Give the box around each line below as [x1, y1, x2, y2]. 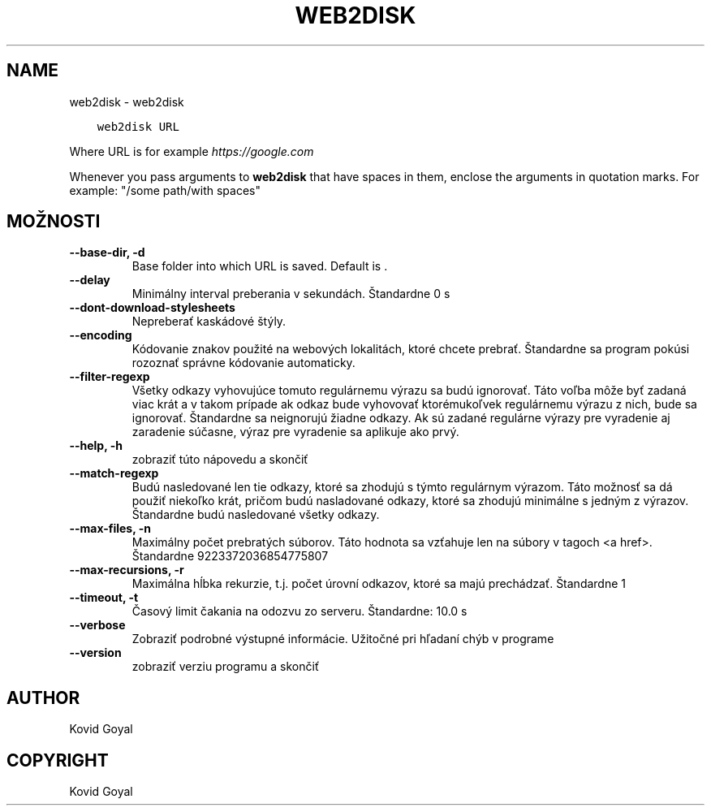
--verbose [69, 618, 126, 633]
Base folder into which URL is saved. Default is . [131, 259, 388, 274]
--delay [69, 273, 110, 287]
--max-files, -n [69, 521, 152, 536]
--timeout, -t [69, 590, 139, 605]
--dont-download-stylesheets [69, 300, 235, 315]
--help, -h [69, 438, 123, 453]
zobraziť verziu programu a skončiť [131, 659, 320, 674]
